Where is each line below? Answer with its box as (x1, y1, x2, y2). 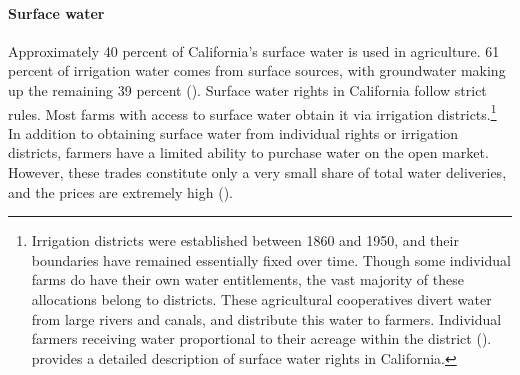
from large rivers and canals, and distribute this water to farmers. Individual (31, 308, 502, 329)
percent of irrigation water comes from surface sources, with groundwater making (8, 60, 506, 81)
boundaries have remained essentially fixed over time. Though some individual (31, 249, 511, 270)
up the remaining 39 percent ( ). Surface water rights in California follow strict (8, 79, 487, 100)
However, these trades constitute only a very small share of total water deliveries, (8, 162, 507, 183)
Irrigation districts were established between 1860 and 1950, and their (31, 230, 459, 251)
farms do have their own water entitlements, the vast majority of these (31, 269, 464, 290)
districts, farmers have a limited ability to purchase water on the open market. (8, 142, 489, 163)
